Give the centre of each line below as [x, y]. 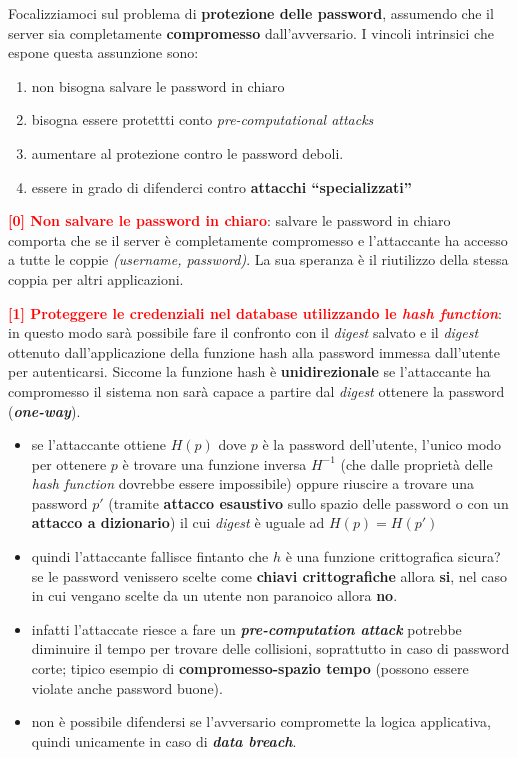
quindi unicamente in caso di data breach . [164, 740]
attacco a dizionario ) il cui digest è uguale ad [178, 522]
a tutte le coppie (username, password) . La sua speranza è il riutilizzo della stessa [258, 259]
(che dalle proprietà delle [416, 463]
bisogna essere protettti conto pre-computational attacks [202, 119]
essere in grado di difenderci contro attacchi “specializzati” [221, 186]
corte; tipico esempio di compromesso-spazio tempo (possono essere [250, 668]
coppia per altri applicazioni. [96, 278]
